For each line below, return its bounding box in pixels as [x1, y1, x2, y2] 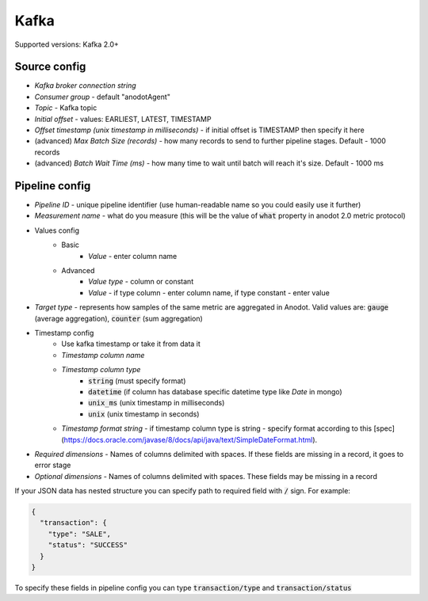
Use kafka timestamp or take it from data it [61, 339, 201, 348]
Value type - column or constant [88, 277, 194, 287]
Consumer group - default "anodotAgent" [34, 92, 170, 101]
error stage [34, 460, 71, 470]
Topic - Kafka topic [34, 103, 97, 112]
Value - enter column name [88, 251, 178, 261]
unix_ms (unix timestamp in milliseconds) [88, 398, 225, 408]
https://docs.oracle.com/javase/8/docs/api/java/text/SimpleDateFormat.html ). [63, 435, 318, 444]
